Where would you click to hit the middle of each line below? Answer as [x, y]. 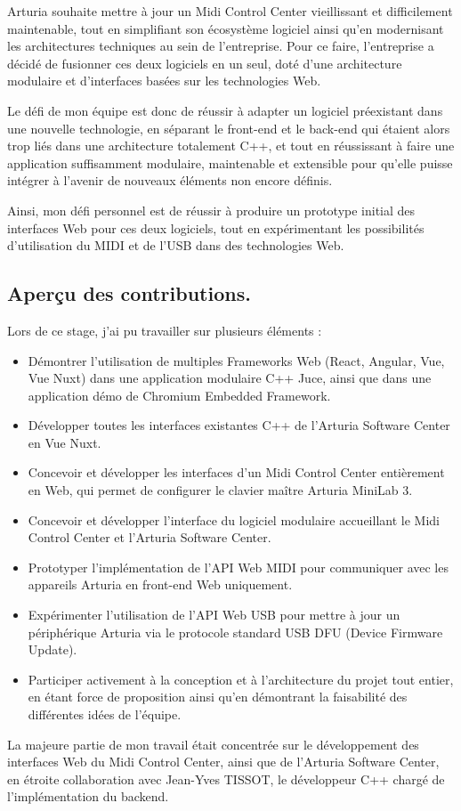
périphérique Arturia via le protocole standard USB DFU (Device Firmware [235, 632]
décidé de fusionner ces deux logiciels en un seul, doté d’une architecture [205, 63]
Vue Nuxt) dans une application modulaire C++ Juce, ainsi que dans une [230, 378]
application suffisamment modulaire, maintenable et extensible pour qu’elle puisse [230, 162]
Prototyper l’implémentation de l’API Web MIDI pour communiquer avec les [238, 567]
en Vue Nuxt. [65, 442]
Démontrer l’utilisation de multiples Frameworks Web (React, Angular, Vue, [236, 360]
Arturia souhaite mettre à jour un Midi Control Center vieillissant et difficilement [230, 11]
